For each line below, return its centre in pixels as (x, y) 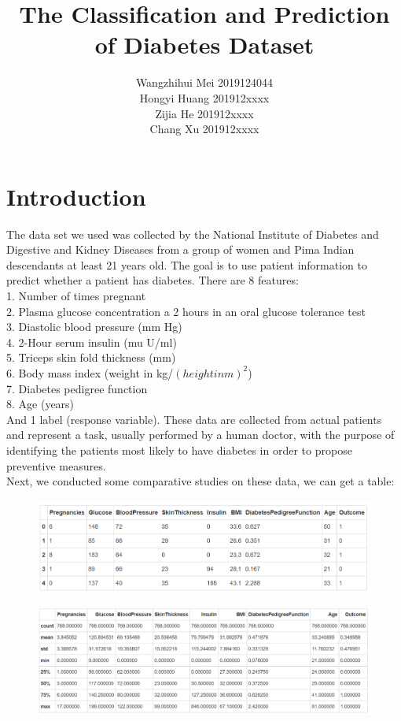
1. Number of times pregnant (76, 295)
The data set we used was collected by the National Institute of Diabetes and (193, 234)
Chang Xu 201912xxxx (204, 129)
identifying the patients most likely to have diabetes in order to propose (179, 450)
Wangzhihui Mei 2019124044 (204, 82)
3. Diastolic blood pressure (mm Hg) (94, 327)
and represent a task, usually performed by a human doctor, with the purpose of (200, 435)
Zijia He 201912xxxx (204, 113)
